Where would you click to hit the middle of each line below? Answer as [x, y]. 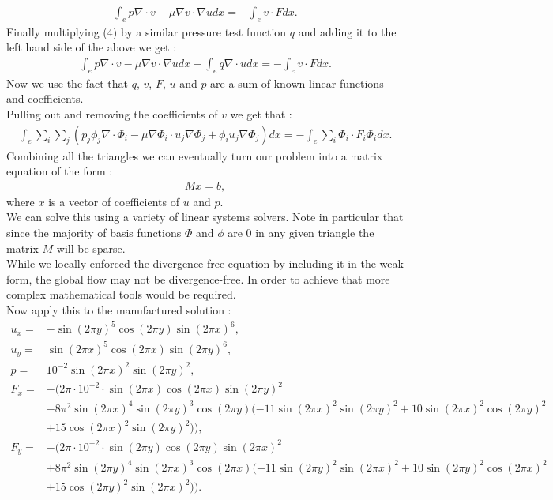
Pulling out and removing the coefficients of [112, 114]
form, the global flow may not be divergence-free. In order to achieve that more [198, 278]
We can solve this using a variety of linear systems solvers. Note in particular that [205, 217]
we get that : [261, 114]
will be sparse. [91, 248]
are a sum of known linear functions [297, 83]
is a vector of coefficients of [114, 201]
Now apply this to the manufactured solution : [119, 310]
